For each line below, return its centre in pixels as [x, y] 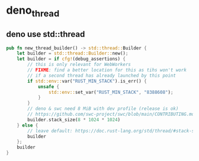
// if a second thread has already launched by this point [102, 75]
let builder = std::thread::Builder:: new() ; [73, 53]
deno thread [33, 11]
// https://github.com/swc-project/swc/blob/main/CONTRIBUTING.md [111, 114]
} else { [28, 125]
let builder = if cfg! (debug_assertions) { [71, 59]
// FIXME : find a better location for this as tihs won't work [107, 70]
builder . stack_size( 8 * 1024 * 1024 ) [74, 119]
